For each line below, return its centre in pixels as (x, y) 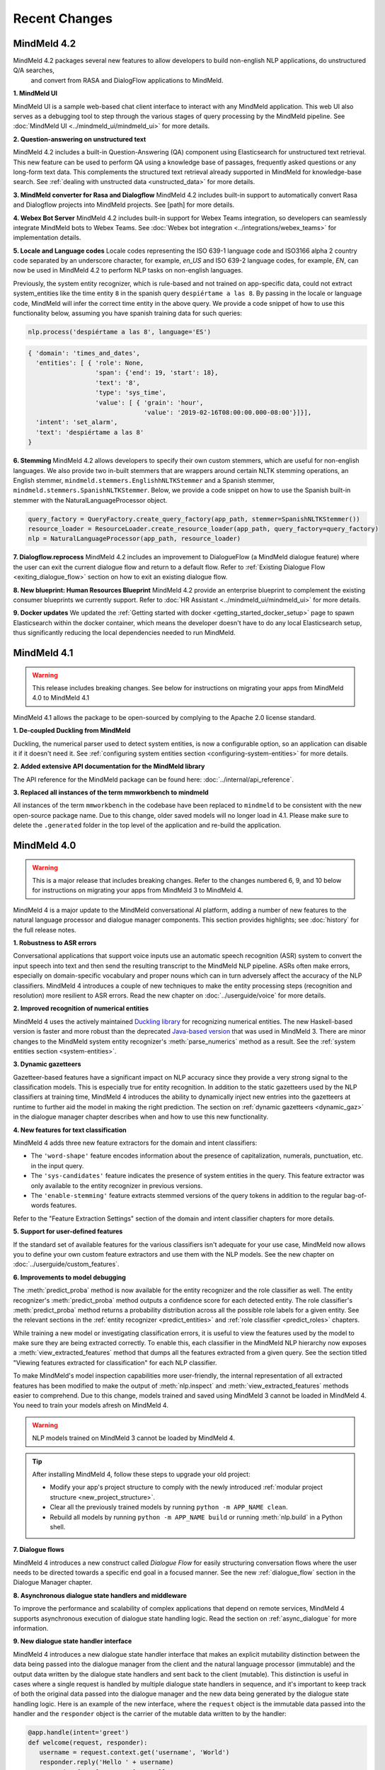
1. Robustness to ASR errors (55, 943)
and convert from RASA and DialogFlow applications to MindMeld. (127, 80)
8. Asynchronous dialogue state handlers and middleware (100, 1595)
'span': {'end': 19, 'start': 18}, (157, 373)
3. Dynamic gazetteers (47, 1064)
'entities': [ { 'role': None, (90, 363)
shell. (58, 1526)
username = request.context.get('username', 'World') (134, 1752)
